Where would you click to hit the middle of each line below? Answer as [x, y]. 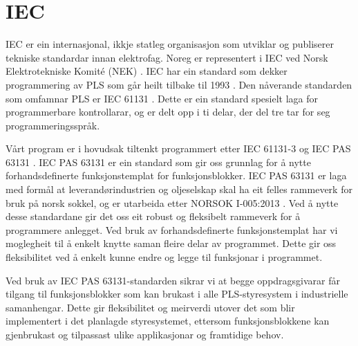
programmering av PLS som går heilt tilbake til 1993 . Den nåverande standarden [179, 84]
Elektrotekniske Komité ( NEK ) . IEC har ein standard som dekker [147, 71]
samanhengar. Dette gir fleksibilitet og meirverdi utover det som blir [150, 307]
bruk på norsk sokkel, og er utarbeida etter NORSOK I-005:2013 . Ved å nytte [172, 202]
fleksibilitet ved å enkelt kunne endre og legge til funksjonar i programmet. [164, 257]
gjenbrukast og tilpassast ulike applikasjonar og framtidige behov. [145, 334]
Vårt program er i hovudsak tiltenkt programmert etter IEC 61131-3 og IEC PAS [178, 148]
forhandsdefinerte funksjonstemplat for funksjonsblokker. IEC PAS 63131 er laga [176, 175]
